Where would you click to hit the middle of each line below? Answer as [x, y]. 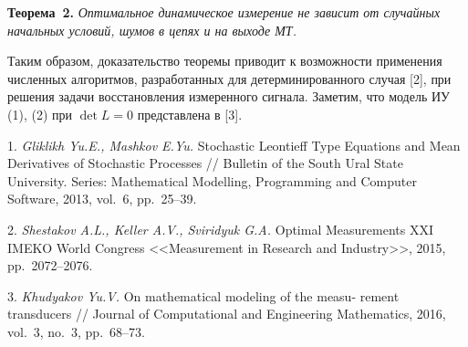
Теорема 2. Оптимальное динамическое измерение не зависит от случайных [224, 12]
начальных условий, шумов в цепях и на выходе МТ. [152, 30]
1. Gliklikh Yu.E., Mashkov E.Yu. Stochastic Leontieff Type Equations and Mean [234, 145]
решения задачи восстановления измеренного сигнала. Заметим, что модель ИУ [229, 96]
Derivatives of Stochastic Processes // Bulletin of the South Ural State [205, 163]
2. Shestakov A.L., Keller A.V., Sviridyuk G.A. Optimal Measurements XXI [220, 229]
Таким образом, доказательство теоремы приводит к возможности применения [225, 61]
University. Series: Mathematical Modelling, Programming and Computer [212, 180]
